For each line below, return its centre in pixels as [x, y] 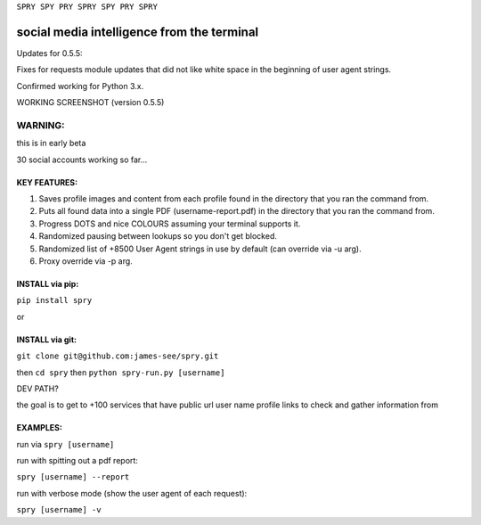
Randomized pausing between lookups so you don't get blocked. [158, 236]
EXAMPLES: [39, 428]
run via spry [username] [65, 444]
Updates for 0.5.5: [50, 53]
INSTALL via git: [47, 340]
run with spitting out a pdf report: [77, 461]
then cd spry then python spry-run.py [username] [121, 372]
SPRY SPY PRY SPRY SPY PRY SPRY [87, 7]
